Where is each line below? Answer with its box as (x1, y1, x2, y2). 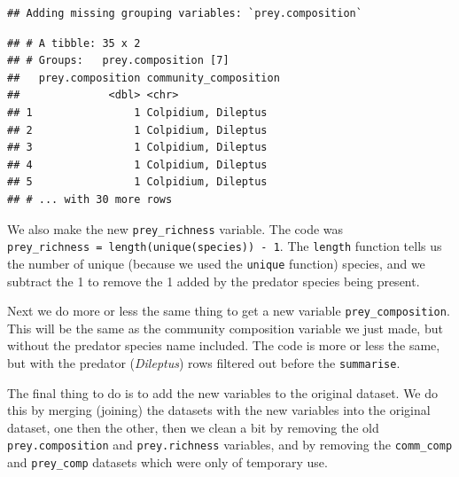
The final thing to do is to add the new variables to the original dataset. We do (7, 383, 439, 402)
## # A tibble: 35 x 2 (7, 36, 141, 50)
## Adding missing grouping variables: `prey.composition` (7, 7, 362, 20)
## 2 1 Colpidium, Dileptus (7, 123, 268, 137)
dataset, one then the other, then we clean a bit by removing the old (7, 418, 379, 436)
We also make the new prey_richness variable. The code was (7, 219, 344, 238)
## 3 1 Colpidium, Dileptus (7, 141, 268, 154)
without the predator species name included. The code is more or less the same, (7, 336, 440, 355)
